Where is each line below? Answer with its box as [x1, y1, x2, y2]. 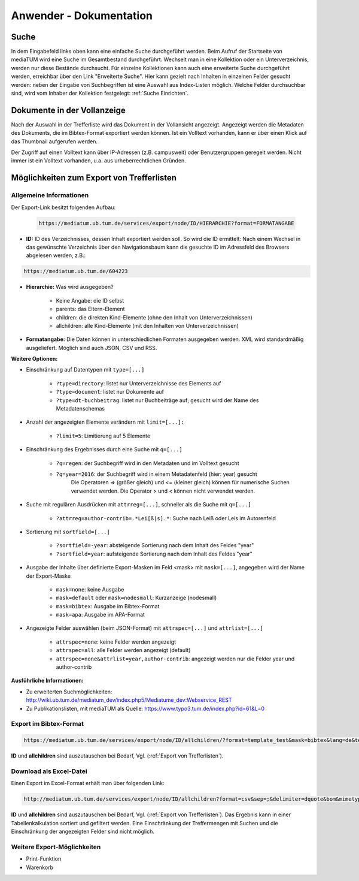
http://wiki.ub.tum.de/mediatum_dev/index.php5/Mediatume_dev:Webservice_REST [26, 696, 232, 704]
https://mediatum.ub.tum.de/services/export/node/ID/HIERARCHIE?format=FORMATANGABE [38, 219, 294, 227]
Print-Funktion [26, 855, 62, 862]
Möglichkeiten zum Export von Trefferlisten [11, 173, 177, 183]
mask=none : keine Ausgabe [56, 586, 124, 593]
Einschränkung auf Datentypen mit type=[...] [26, 366, 145, 373]
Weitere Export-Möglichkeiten [11, 843, 101, 851]
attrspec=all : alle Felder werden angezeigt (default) [56, 647, 191, 654]
